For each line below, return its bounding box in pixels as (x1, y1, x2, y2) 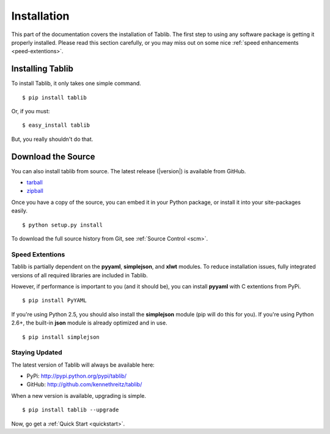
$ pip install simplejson (22, 334, 100, 340)
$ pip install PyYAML (22, 297, 87, 304)
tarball (26, 179, 43, 186)
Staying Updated (11, 348, 62, 357)
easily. (11, 207, 28, 214)
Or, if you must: (11, 108, 50, 115)
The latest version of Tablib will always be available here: (11, 361, 155, 369)
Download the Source (11, 151, 95, 162)
